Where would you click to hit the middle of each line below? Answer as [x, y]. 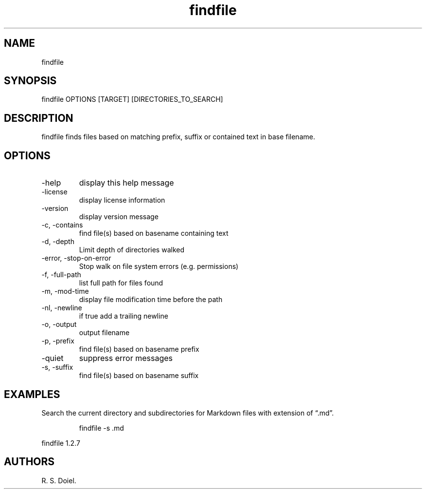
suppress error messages [126, 358]
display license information [122, 200]
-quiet [53, 358]
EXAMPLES [32, 394]
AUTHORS [29, 462]
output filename [104, 333]
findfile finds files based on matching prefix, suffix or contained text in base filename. [178, 137]
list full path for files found [121, 283]
